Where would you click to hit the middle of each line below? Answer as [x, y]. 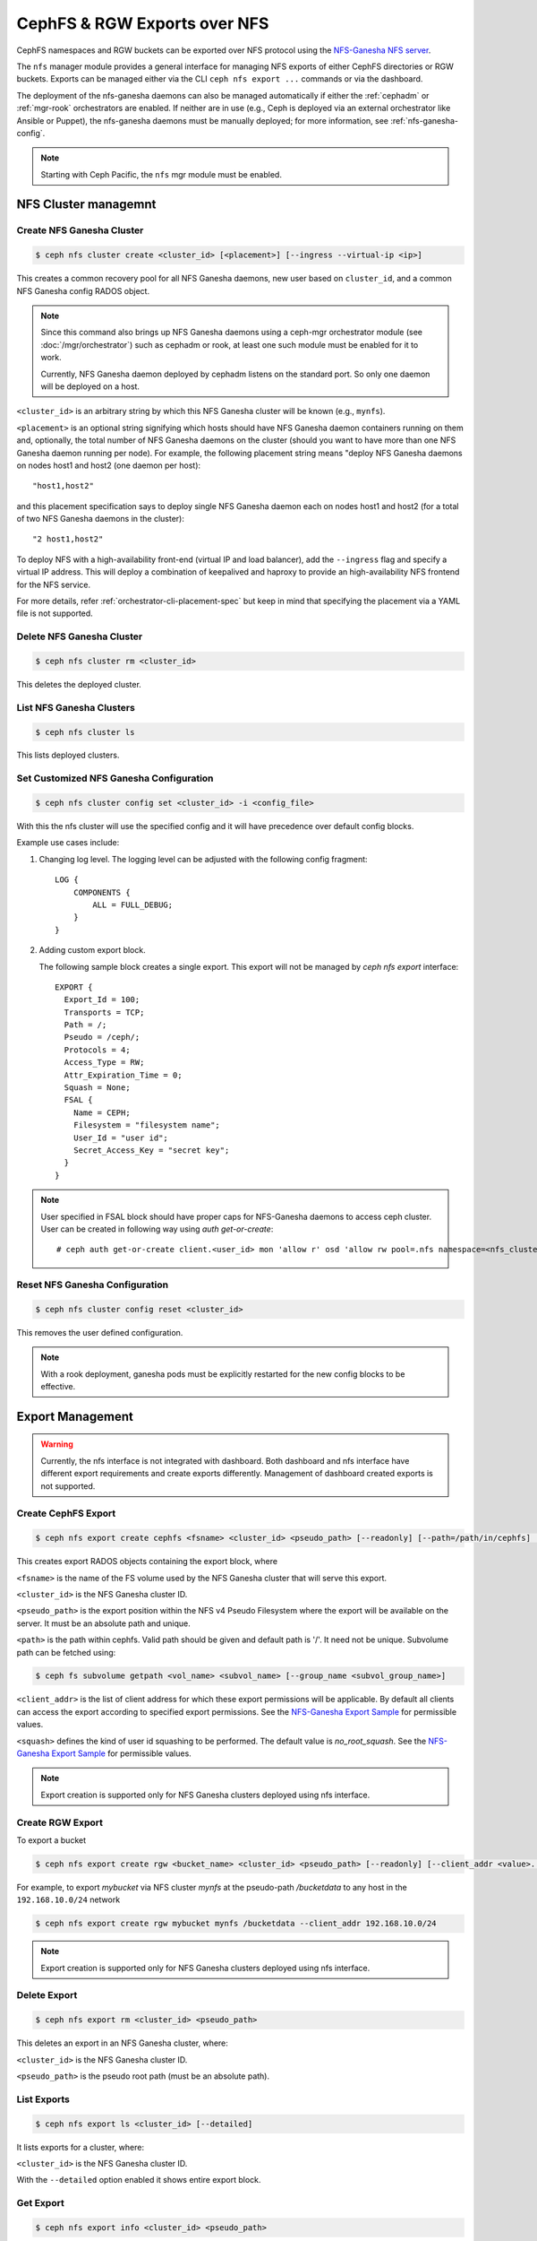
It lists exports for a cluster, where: [81, 2147]
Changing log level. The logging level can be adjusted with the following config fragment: [203, 859]
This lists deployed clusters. [68, 755]
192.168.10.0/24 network [68, 1899]
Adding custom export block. [93, 950]
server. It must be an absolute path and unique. [104, 1623]
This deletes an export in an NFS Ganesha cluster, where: [122, 2043]
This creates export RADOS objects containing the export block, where [147, 1562]
